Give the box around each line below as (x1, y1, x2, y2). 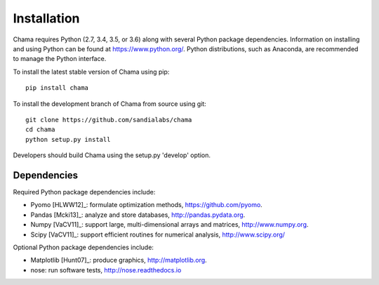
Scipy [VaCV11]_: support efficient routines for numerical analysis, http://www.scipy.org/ (30, 230, 286, 239)
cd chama (25, 126, 55, 133)
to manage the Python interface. (13, 55, 107, 63)
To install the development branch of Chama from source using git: (13, 99, 206, 108)
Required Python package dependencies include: (13, 187, 156, 196)
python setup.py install (25, 135, 111, 143)
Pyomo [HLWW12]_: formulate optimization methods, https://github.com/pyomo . (30, 201, 262, 209)
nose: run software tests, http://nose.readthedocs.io (30, 265, 182, 274)
